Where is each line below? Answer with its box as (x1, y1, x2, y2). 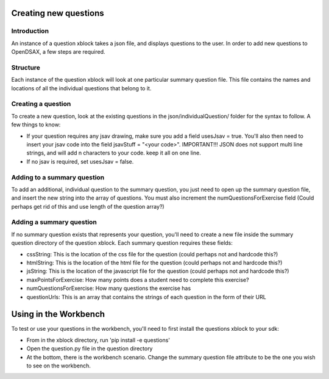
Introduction (11, 27, 49, 35)
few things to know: (11, 121, 61, 128)
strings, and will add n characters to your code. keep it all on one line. (26, 150, 201, 157)
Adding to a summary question (11, 173, 105, 181)
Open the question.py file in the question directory (26, 345, 153, 352)
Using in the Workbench (11, 309, 105, 320)
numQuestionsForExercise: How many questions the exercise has (26, 284, 191, 292)
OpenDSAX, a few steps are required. (11, 48, 105, 56)
